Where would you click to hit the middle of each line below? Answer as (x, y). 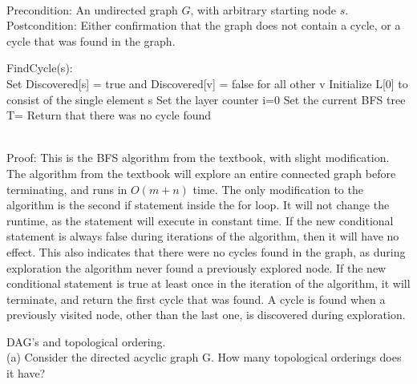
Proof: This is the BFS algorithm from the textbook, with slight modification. (198, 158)
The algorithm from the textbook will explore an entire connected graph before (201, 173)
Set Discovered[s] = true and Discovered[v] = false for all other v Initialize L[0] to (207, 83)
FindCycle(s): (40, 68)
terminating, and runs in (67, 189)
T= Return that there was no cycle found (109, 115)
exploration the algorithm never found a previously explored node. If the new (196, 267)
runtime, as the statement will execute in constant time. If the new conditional (200, 220)
